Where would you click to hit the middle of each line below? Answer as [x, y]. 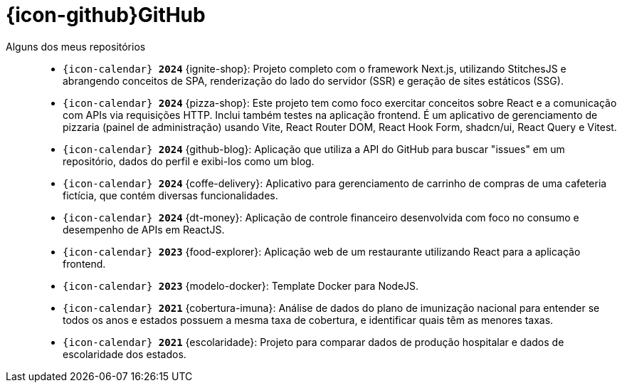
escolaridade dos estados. [125, 354]
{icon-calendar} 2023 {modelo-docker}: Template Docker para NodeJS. [241, 285]
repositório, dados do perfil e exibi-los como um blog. [189, 161]
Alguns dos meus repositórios [76, 46]
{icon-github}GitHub [106, 15]
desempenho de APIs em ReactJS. [144, 229]
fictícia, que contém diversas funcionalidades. [170, 195]
